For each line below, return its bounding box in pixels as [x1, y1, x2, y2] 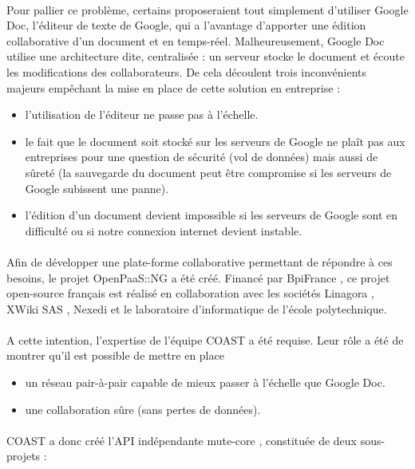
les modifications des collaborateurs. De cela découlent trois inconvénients [6, 63, 367, 80]
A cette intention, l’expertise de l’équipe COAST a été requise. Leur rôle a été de [6, 331, 404, 348]
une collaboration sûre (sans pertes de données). [25, 400, 261, 417]
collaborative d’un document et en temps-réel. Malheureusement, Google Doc [6, 32, 385, 49]
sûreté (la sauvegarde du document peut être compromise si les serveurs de [25, 164, 392, 180]
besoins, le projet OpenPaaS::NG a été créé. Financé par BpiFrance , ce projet [6, 269, 390, 286]
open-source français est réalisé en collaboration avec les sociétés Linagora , [6, 285, 374, 301]
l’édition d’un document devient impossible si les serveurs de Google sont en [25, 207, 397, 223]
